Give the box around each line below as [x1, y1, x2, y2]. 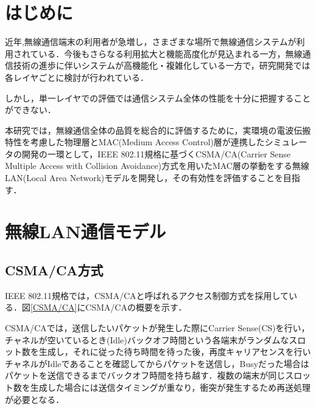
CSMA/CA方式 [5, 261, 103, 280]
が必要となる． [5, 393, 64, 405]
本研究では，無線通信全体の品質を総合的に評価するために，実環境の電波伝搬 [5, 123, 311, 136]
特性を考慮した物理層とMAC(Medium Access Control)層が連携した [5, 136, 265, 148]
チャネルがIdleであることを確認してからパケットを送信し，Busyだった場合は [5, 357, 309, 369]
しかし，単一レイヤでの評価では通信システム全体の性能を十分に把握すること [5, 91, 311, 104]
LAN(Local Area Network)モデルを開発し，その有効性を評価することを [5, 171, 283, 184]
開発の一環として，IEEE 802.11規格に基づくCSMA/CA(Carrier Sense [21, 147, 290, 160]
